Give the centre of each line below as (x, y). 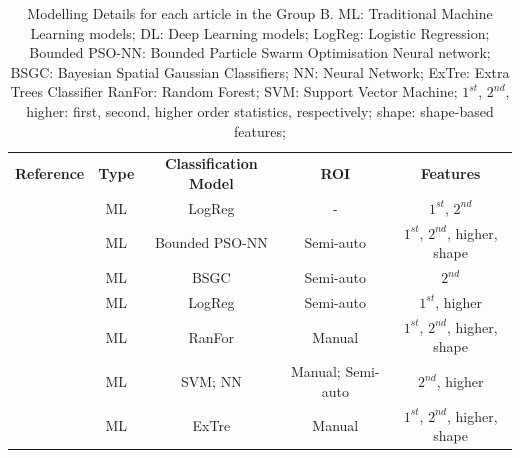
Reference (50, 173)
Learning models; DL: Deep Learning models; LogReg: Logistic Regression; (260, 32)
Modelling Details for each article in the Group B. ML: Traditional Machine (260, 13)
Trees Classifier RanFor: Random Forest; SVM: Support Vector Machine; (234, 91)
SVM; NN (211, 381)
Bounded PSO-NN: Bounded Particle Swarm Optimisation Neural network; (260, 52)
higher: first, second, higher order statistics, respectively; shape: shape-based (260, 110)
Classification (211, 163)
